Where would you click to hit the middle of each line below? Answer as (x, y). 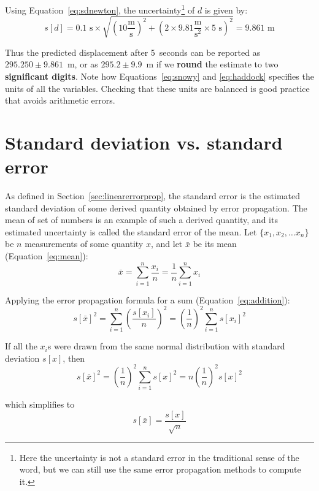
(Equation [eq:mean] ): (47, 256)
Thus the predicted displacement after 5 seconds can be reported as (133, 52)
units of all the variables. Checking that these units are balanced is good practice (157, 88)
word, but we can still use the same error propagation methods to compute (160, 469)
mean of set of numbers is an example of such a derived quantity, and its (141, 220)
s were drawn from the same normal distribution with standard (166, 346)
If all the (21, 346)
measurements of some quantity (84, 244)
